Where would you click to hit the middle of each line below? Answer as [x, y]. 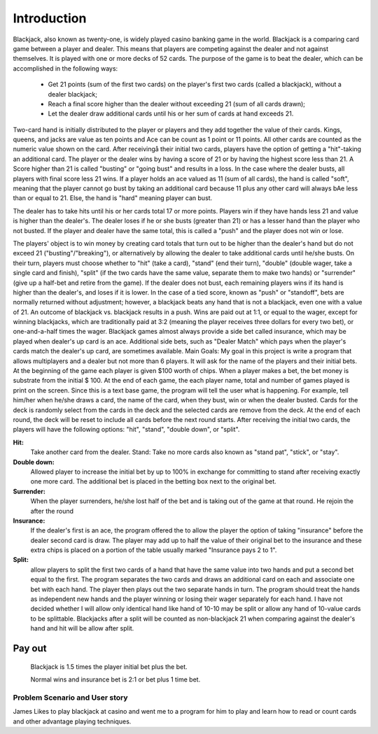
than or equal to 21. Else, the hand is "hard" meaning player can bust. [113, 198]
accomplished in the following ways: [65, 68]
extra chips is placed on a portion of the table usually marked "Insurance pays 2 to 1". [154, 550]
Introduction [50, 18]
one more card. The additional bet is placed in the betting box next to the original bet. [153, 481]
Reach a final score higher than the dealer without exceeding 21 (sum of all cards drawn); [177, 104]
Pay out [30, 648]
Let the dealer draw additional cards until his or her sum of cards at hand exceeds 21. [171, 114]
